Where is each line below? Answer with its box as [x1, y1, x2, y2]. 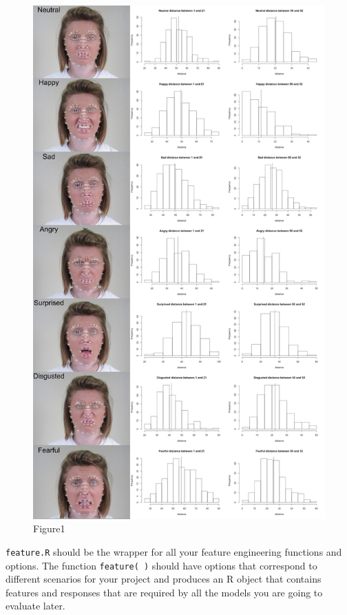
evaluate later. [6, 598, 65, 613]
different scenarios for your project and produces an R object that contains [6, 572, 322, 586]
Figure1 [33, 521, 65, 536]
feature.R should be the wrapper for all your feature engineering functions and [6, 544, 342, 558]
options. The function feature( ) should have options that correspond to [6, 558, 317, 572]
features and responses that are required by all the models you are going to [6, 585, 323, 599]
